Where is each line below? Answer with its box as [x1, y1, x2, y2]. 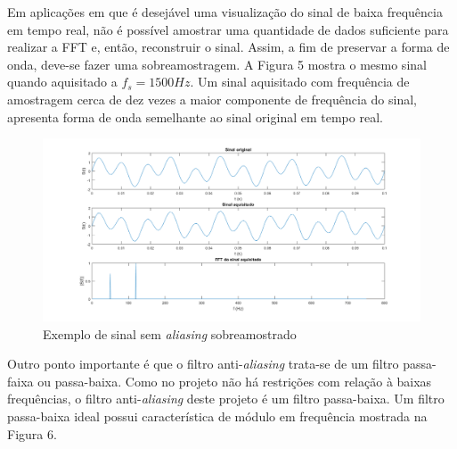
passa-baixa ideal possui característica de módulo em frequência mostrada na [7, 407, 428, 426]
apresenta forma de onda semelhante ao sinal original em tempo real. [7, 107, 383, 126]
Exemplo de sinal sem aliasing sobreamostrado [43, 324, 297, 343]
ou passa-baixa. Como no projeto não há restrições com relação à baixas [37, 371, 432, 390]
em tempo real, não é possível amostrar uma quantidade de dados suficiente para [7, 20, 449, 38]
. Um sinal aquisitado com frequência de [190, 72, 410, 91]
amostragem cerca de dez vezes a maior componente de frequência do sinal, [7, 89, 417, 108]
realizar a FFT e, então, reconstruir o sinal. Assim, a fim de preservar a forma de [7, 37, 450, 56]
